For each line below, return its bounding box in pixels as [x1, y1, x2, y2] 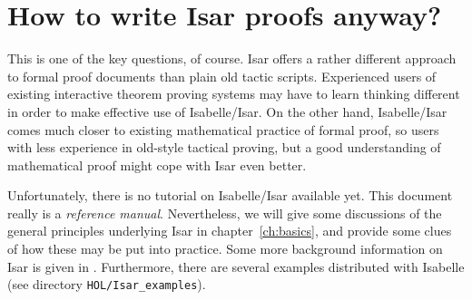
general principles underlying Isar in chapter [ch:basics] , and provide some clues [7, 221, 452, 240]
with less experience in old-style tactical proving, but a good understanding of [7, 138, 441, 157]
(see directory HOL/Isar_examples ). [7, 275, 206, 294]
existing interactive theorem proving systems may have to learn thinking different [7, 84, 460, 103]
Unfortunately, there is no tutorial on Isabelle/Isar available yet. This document [7, 186, 453, 205]
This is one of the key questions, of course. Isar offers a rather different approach [7, 49, 457, 68]
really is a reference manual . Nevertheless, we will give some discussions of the [7, 203, 442, 222]
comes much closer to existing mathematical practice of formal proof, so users [7, 120, 439, 139]
